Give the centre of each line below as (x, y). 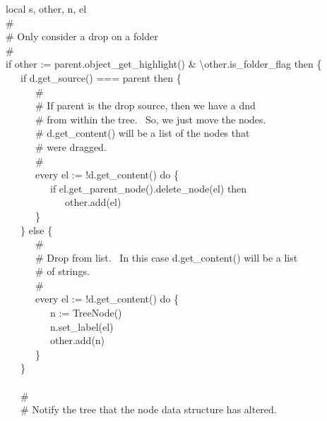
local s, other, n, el (46, 8)
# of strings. (62, 271)
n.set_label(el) (82, 326)
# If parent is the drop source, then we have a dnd (145, 105)
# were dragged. (71, 146)
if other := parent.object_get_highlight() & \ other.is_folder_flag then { (163, 64)
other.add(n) (77, 340)
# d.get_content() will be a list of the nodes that (142, 133)
